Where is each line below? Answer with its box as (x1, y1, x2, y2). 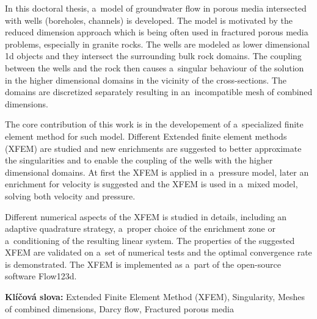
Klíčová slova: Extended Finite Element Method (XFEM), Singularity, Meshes (5, 290, 305, 303)
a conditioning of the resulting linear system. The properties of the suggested (5, 234, 295, 246)
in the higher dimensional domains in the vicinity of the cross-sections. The (5, 73, 286, 86)
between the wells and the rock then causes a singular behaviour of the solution (5, 61, 304, 74)
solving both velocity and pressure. (5, 189, 136, 202)
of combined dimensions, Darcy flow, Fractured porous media (5, 302, 234, 315)
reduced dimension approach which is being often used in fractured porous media (5, 26, 308, 38)
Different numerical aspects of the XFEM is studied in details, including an (5, 210, 287, 223)
